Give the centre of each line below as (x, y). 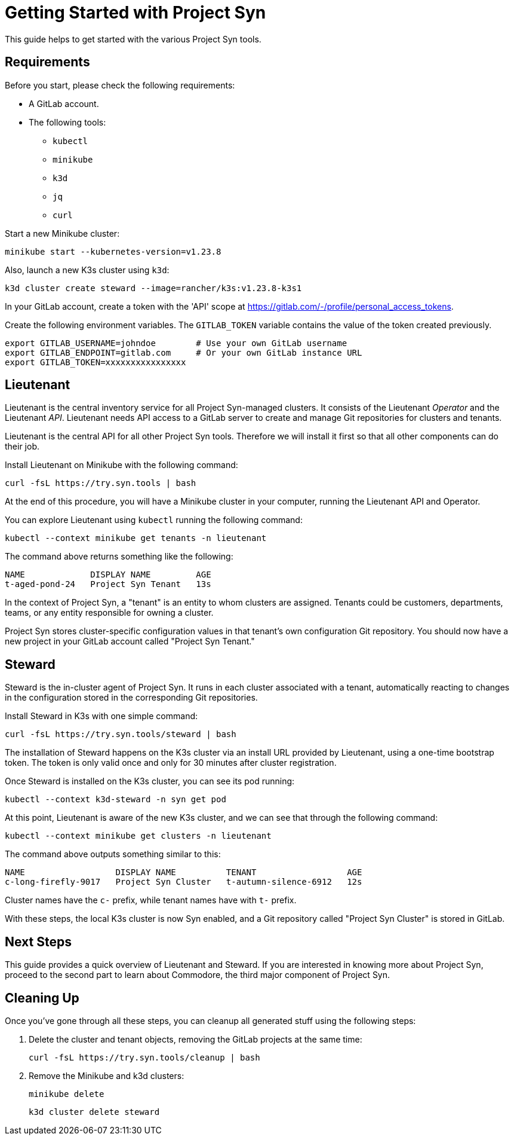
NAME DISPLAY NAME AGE (108, 575)
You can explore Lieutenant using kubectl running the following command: (154, 520)
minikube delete (67, 1094)
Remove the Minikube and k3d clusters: (107, 1075)
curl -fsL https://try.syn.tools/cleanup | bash (144, 1057)
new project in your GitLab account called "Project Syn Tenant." (130, 641)
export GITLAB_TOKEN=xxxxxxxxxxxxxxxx (96, 362)
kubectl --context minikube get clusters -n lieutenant (138, 836)
